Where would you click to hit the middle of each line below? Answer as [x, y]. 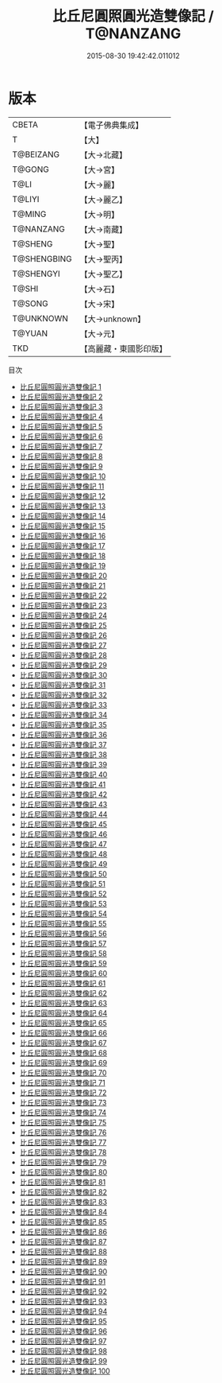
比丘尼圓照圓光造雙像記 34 [63, 715]
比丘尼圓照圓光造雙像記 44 [63, 814]
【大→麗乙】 [103, 200]
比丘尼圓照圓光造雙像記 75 [63, 1122]
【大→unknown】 [113, 319]
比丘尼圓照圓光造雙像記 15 [62, 526]
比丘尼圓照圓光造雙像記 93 [63, 1301]
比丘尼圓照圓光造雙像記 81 [63, 1182]
